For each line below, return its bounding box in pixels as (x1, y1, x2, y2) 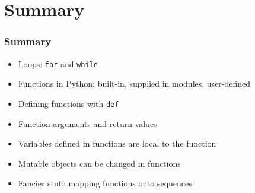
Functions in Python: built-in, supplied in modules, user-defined (18, 77, 251, 90)
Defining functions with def (18, 97, 119, 109)
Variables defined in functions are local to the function (18, 137, 216, 150)
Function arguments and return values (18, 117, 157, 129)
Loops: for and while (18, 57, 98, 69)
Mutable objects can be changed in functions (18, 157, 181, 169)
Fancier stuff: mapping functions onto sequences (18, 177, 192, 189)
